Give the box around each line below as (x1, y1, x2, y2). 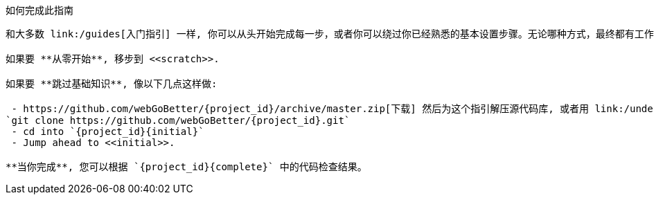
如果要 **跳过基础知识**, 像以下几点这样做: (6, 78, 218, 89)
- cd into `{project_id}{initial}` (11, 126, 204, 137)
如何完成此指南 (6, 4, 73, 16)
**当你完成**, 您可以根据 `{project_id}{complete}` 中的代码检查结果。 (6, 161, 367, 172)
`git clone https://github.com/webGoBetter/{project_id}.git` (6, 115, 351, 126)
